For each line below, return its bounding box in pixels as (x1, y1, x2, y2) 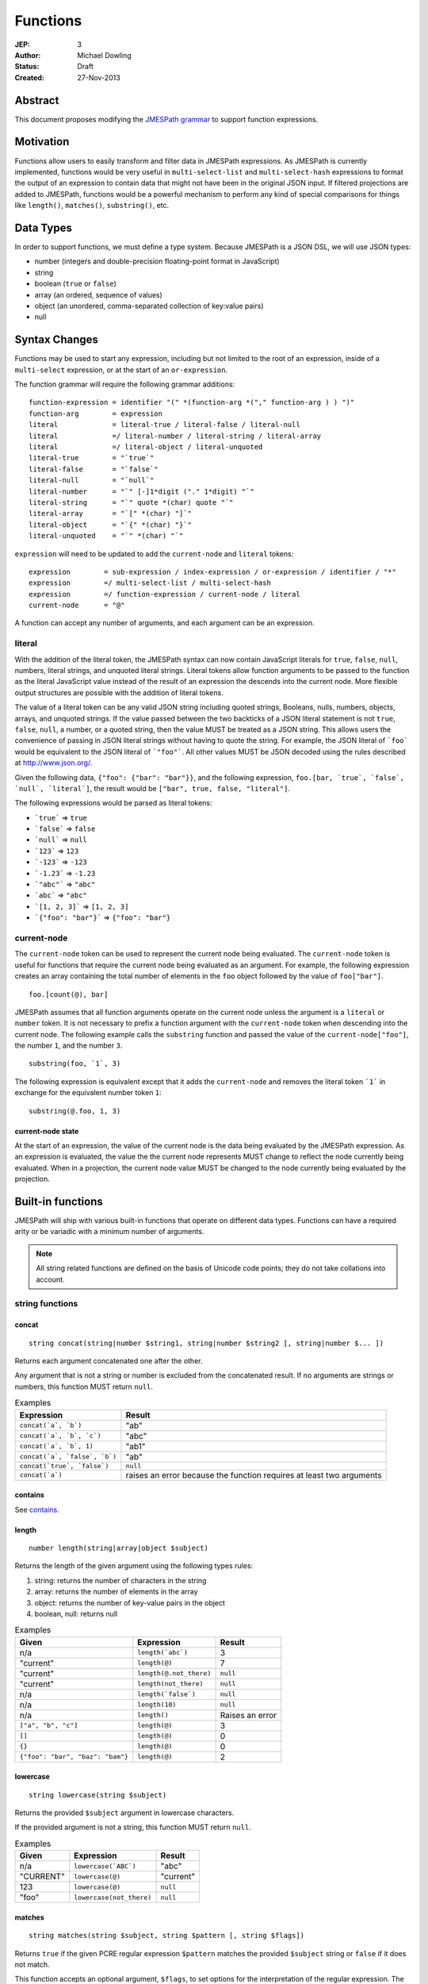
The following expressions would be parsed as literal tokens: (14, 798, 213, 808)
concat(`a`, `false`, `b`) (19, 1452, 117, 1461)
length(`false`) (137, 1690, 196, 1698)
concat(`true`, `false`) (19, 1461, 109, 1470)
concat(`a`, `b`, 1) (19, 1442, 94, 1451)
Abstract (14, 94, 59, 107)
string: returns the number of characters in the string (34, 1575, 207, 1585)
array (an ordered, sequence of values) (34, 290, 162, 299)
